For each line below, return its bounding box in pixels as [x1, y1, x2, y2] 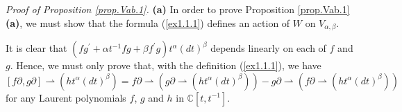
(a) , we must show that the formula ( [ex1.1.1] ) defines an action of [6, 15, 290, 30]
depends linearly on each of [210, 41, 326, 55]
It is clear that [6, 41, 67, 55]
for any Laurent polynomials [6, 90, 126, 104]
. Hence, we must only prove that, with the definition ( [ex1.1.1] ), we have [10, 58, 321, 73]
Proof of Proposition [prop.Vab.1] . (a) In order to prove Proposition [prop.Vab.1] [6, 2, 350, 16]
